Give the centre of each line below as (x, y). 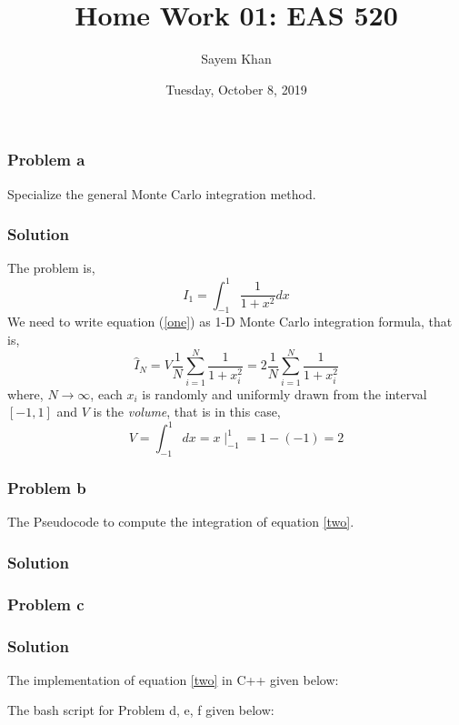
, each (106, 393)
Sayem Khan (236, 59)
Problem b (47, 488)
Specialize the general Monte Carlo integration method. (162, 193)
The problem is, (51, 268)
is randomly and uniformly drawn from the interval (284, 393)
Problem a (46, 160)
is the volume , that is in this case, (187, 412)
